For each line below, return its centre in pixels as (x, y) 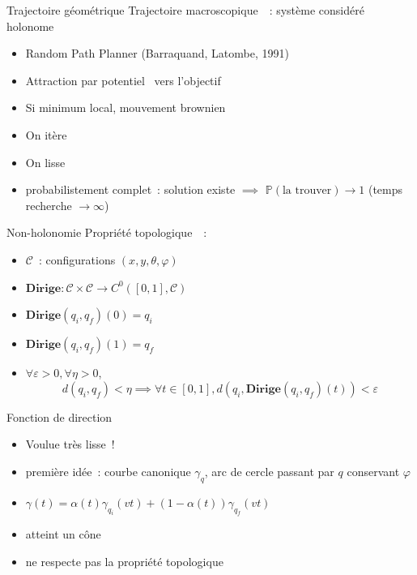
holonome (30, 26)
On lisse (45, 162)
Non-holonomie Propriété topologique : (107, 232)
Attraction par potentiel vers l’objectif (123, 80)
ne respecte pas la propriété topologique (124, 562)
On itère (46, 134)
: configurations (77, 259)
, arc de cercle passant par (269, 471)
